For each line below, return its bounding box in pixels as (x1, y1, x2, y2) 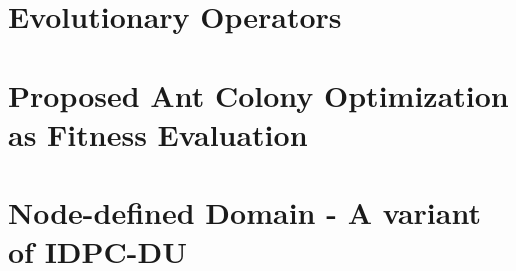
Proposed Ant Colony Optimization (8, 74, 509, 115)
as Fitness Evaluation (8, 113, 308, 154)
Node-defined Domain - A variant (8, 192, 481, 233)
